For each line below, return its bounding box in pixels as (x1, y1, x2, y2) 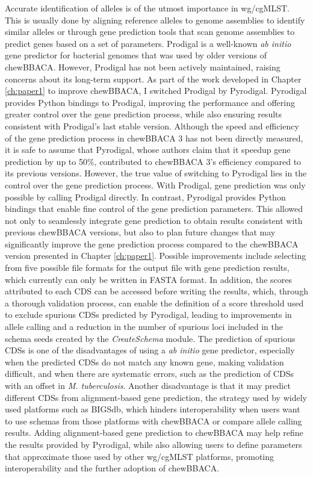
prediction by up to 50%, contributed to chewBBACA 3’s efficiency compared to (5, 155, 302, 167)
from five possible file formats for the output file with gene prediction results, (5, 261, 290, 274)
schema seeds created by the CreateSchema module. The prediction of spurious (5, 332, 296, 344)
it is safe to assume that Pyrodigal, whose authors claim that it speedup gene (5, 143, 291, 156)
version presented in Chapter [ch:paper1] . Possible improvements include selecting (5, 249, 306, 262)
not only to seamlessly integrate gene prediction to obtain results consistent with (5, 214, 303, 226)
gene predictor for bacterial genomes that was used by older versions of (5, 49, 267, 61)
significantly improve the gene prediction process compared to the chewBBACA (5, 237, 299, 250)
